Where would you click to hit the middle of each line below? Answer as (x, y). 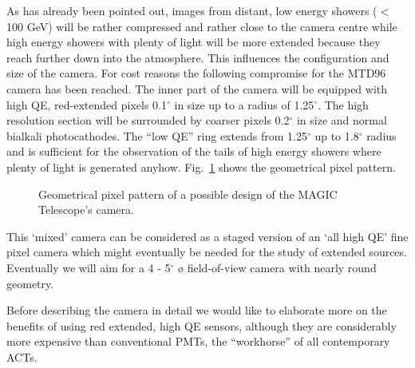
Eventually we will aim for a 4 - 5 (89, 267)
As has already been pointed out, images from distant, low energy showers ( (192, 10)
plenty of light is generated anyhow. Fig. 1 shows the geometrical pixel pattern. (201, 166)
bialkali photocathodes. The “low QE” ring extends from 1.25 (157, 135)
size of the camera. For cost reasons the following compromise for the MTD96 (196, 73)
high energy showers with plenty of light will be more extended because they (194, 42)
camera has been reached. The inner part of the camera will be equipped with (197, 88)
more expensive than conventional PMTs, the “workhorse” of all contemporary (198, 341)
